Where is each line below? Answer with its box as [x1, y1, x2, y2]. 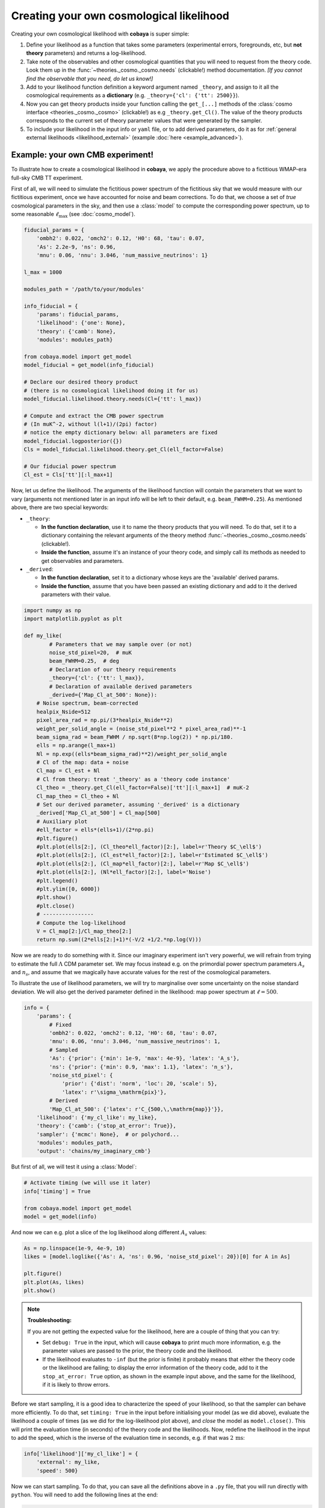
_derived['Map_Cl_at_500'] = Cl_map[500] [36, 809, 161, 817]
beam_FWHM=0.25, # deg [49, 657, 120, 665]
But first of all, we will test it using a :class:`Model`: [11, 1163, 137, 1170]
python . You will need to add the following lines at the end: [11, 1491, 158, 1498]
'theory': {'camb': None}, [36, 328, 117, 335]
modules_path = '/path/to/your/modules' [23, 285, 144, 293]
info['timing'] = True [23, 1188, 91, 1194]
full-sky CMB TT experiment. [11, 174, 83, 181]
